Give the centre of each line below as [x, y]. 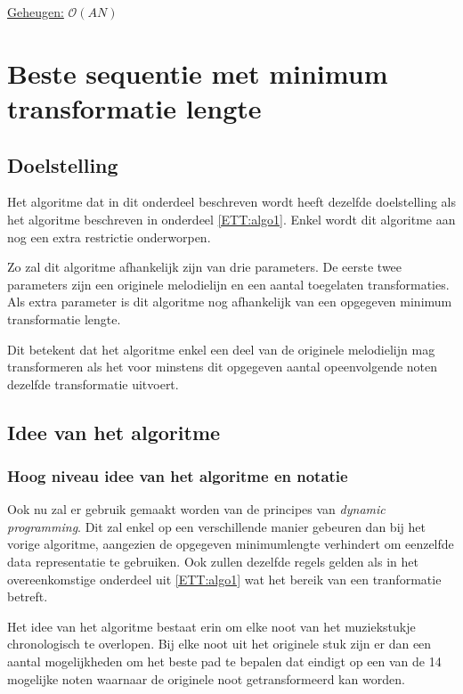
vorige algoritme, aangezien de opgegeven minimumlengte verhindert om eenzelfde [231, 544]
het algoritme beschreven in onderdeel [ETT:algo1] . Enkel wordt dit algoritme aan [231, 219]
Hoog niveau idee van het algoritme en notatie [178, 476]
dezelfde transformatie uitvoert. [93, 384]
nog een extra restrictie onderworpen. [109, 237]
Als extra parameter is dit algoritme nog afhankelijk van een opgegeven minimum [230, 302]
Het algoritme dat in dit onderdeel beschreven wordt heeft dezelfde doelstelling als [231, 202]
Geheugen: [36, 12]
